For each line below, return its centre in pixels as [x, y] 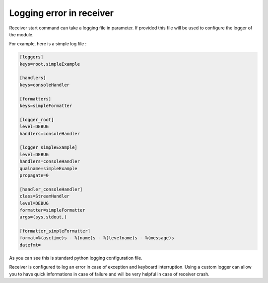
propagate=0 [34, 175]
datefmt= [30, 245]
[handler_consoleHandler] [51, 189]
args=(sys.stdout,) [43, 217]
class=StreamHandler [44, 196]
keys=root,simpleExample [50, 64]
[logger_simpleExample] [49, 147]
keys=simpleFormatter [46, 106]
